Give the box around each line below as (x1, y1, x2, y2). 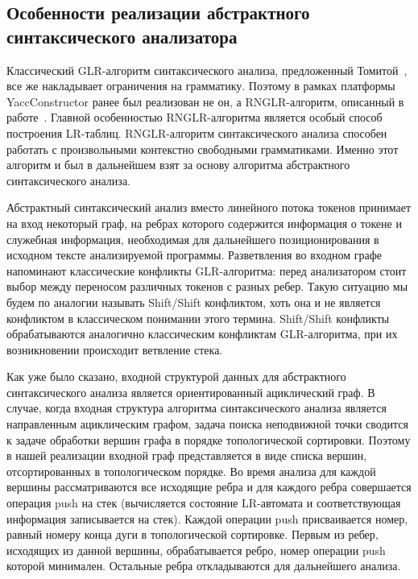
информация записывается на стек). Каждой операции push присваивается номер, (6, 510, 408, 527)
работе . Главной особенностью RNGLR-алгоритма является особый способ (6, 109, 383, 126)
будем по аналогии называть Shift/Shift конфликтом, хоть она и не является (6, 293, 381, 310)
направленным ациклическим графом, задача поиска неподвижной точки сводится (6, 416, 408, 432)
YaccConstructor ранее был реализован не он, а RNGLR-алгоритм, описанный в (6, 93, 404, 110)
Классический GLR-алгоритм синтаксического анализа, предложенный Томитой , (6, 61, 408, 78)
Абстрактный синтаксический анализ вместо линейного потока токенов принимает (6, 199, 412, 216)
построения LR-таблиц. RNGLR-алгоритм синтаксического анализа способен (6, 124, 387, 141)
